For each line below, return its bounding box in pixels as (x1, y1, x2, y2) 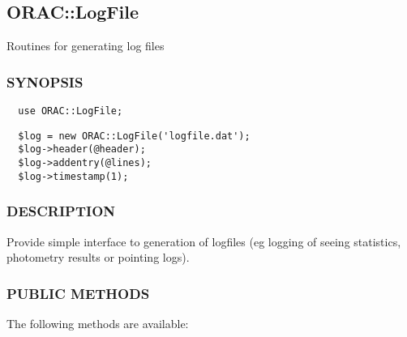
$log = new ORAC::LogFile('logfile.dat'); (18, 130, 251, 142)
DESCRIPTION (6, 201, 116, 221)
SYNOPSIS (6, 71, 84, 92)
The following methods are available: (6, 314, 189, 331)
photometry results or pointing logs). (6, 249, 190, 266)
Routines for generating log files (6, 37, 165, 54)
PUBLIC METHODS (6, 283, 150, 303)
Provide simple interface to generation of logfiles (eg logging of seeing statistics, (6, 232, 401, 250)
